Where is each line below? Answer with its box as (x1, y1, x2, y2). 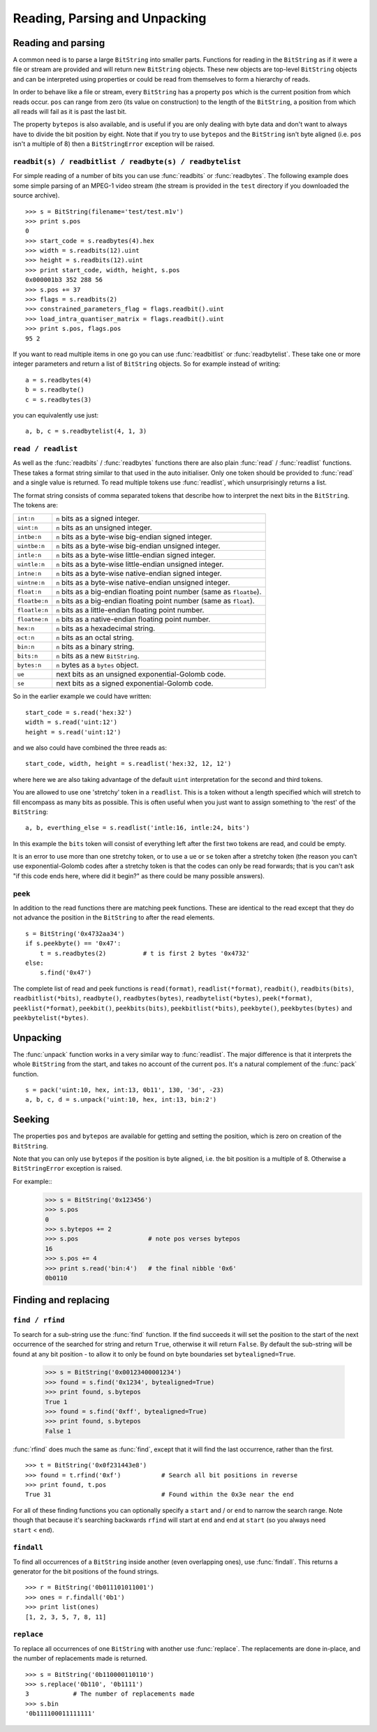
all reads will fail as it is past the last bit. (13, 108, 127, 116)
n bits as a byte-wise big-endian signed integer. (56, 532, 212, 542)
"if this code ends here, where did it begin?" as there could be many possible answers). (13, 871, 265, 880)
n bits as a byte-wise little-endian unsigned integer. (56, 559, 224, 569)
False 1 (45, 1427, 71, 1435)
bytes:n (17, 661, 42, 669)
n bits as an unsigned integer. (56, 523, 153, 533)
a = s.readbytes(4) (25, 376, 92, 384)
